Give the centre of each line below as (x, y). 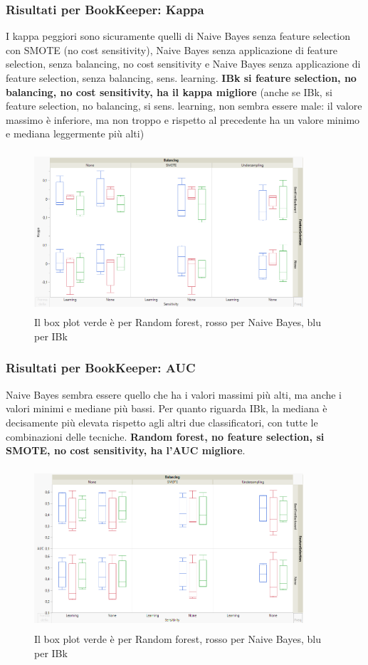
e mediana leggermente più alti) (75, 133)
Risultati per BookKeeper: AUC (101, 368)
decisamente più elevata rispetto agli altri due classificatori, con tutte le (162, 422)
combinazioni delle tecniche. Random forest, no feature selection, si (165, 436)
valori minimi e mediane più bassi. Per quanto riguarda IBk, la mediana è (167, 408)
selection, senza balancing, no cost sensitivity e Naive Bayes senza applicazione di (183, 64)
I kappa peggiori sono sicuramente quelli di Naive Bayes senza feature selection (178, 36)
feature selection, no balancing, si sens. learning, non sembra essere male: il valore (184, 106)
